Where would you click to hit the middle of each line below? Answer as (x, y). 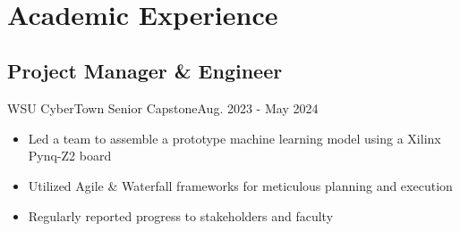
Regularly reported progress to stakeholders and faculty (181, 215)
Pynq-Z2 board (70, 156)
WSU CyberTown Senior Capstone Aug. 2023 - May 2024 (163, 108)
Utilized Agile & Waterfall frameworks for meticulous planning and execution (240, 185)
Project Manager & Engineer (145, 71)
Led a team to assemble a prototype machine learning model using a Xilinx (234, 138)
